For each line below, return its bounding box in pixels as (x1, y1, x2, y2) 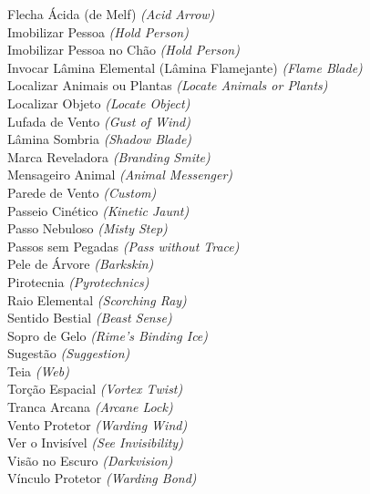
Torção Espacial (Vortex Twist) (7, 379, 183, 398)
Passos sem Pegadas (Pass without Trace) (7, 236, 240, 255)
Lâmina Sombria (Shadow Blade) (7, 129, 192, 149)
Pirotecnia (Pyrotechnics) (7, 272, 149, 291)
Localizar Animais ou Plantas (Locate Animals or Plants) (7, 76, 328, 95)
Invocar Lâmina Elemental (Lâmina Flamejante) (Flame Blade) (7, 57, 363, 77)
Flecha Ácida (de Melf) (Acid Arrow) (7, 5, 215, 23)
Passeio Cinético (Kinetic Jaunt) (7, 201, 190, 220)
